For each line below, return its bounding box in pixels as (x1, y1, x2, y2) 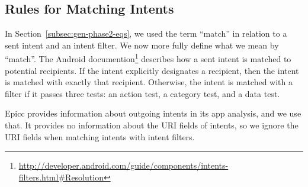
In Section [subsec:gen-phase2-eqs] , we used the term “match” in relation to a (5, 27, 287, 40)
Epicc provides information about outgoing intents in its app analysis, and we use (5, 107, 301, 120)
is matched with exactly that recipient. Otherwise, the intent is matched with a (5, 76, 293, 88)
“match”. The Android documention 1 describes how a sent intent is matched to (5, 51, 291, 65)
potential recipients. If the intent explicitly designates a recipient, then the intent (5, 64, 299, 76)
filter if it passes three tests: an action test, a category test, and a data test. (5, 87, 280, 99)
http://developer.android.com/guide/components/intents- (18, 159, 229, 172)
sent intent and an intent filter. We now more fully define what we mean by (5, 38, 279, 51)
